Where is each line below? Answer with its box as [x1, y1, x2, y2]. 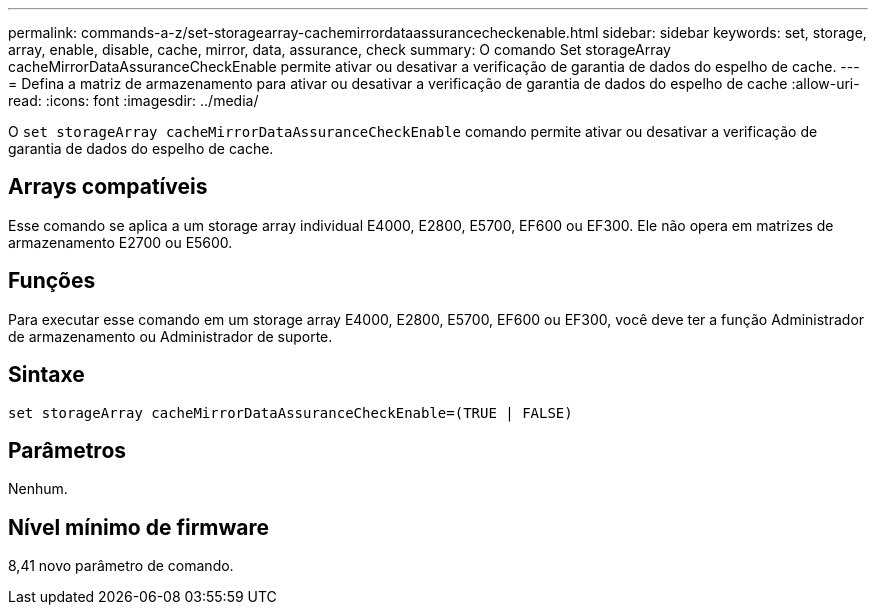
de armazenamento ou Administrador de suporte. [8, 327, 333, 345]
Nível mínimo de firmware [8, 514, 270, 540]
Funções [8, 268, 96, 294]
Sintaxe [8, 362, 85, 388]
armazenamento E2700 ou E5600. [8, 233, 233, 251]
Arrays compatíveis [8, 174, 208, 200]
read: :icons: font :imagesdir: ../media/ [8, 92, 259, 109]
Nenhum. [8, 480, 68, 498]
